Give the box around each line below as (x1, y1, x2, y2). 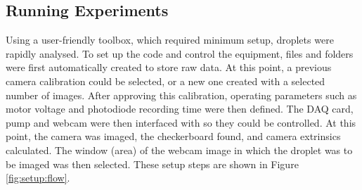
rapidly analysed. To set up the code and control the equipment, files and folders (6, 46, 354, 61)
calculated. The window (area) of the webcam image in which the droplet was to (6, 142, 353, 157)
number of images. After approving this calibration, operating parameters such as (6, 87, 357, 102)
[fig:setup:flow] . (6, 170, 70, 185)
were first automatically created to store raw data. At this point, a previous (6, 60, 332, 75)
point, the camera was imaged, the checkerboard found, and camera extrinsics (6, 129, 341, 144)
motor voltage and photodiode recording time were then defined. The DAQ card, (6, 101, 354, 116)
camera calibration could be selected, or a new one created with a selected (6, 73, 325, 88)
